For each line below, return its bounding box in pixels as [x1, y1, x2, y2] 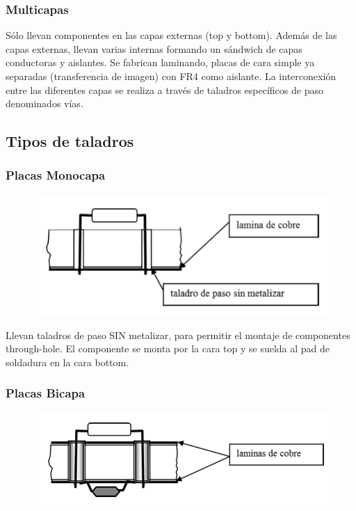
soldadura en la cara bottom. [6, 354, 129, 369]
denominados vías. [6, 96, 83, 111]
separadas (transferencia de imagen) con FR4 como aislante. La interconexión [6, 69, 337, 83]
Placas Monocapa [6, 166, 106, 184]
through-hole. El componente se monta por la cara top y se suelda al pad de [6, 341, 330, 356]
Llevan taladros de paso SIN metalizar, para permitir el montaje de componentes [6, 327, 350, 342]
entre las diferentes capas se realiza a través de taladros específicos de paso [6, 82, 323, 97]
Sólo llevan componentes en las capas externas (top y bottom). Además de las [6, 28, 337, 42]
